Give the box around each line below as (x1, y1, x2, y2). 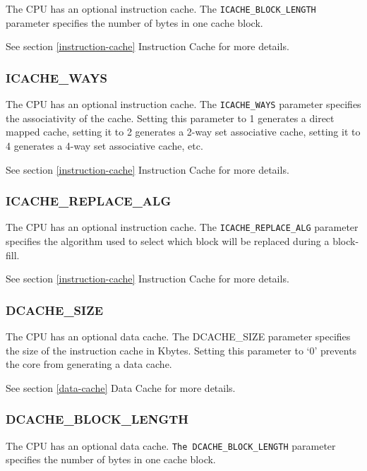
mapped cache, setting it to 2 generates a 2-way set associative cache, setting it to (6, 124, 361, 139)
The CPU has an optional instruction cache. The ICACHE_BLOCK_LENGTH (6, 1, 316, 16)
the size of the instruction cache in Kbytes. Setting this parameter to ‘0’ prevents (6, 342, 357, 357)
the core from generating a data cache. (6, 357, 172, 371)
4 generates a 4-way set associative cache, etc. (6, 138, 203, 153)
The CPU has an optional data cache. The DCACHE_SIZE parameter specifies (6, 328, 351, 343)
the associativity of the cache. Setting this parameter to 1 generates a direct (6, 110, 335, 125)
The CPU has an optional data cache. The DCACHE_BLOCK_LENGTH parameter (6, 438, 336, 453)
